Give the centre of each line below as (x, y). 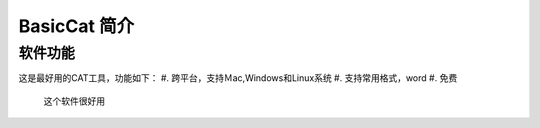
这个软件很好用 (74, 101)
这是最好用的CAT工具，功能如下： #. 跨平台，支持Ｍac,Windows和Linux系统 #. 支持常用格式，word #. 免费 (238, 78)
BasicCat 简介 (76, 26)
